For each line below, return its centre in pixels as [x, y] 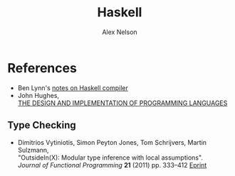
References [42, 68]
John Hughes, [38, 95]
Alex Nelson [120, 32]
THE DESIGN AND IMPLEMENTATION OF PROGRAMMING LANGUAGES [122, 103]
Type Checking [42, 125]
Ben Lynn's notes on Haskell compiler [73, 88]
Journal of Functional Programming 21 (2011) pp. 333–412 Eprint [112, 165]
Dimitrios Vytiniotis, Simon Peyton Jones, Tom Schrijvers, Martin [112, 142]
